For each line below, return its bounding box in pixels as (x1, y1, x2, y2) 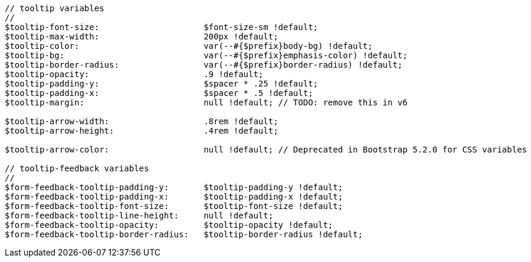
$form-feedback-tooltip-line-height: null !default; (5, 211, 274, 220)
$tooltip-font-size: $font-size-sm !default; (5, 22, 319, 32)
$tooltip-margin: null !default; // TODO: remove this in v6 (5, 98, 408, 107)
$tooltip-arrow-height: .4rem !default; (5, 126, 278, 135)
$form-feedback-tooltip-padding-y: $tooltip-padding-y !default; (5, 183, 343, 192)
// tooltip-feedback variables (5, 164, 149, 173)
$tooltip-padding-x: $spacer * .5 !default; (5, 88, 313, 98)
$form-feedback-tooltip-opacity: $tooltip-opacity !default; (5, 220, 333, 230)
